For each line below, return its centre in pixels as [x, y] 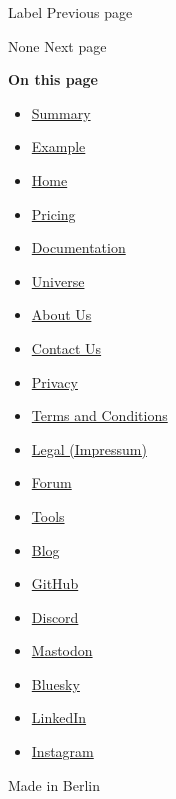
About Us [61, 314]
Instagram [62, 751]
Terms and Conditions [99, 415]
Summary [61, 112]
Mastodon [62, 650]
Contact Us [66, 347]
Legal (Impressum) [89, 448]
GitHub [55, 583]
